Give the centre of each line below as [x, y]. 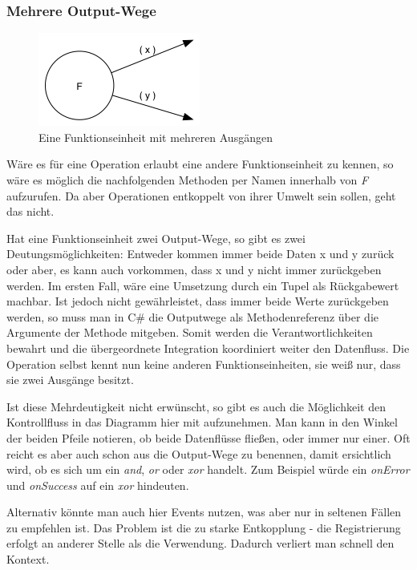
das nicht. [30, 211]
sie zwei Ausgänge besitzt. [70, 380]
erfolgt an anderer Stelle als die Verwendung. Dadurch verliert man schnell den [200, 543]
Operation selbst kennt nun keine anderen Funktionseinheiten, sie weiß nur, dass [204, 364]
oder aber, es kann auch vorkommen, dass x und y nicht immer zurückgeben [194, 269]
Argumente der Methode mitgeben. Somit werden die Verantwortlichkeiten [190, 332]
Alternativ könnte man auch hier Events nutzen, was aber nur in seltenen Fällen [204, 512]
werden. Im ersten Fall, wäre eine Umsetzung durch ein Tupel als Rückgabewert [203, 285]
